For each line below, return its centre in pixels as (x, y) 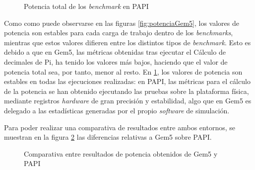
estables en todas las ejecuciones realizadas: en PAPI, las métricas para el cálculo (127, 81)
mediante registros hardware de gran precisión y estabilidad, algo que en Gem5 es (128, 101)
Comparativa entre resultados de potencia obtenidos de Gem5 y (121, 153)
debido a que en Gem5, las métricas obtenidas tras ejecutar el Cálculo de (115, 52)
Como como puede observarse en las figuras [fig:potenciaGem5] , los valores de (122, 23)
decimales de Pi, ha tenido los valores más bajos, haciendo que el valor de (116, 61)
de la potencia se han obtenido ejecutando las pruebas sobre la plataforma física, (127, 91)
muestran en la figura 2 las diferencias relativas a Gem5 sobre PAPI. (108, 137)
